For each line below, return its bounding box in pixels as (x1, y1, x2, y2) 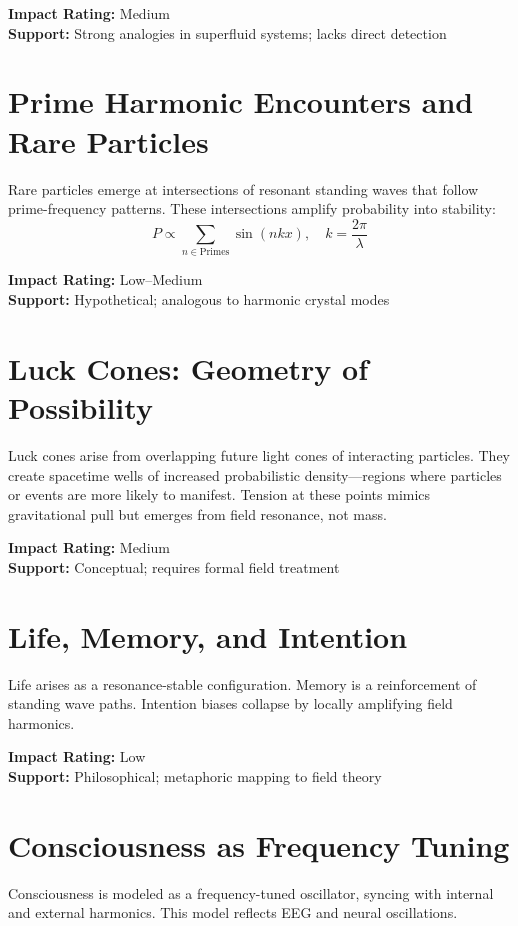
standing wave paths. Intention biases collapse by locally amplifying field (8, 693, 453, 714)
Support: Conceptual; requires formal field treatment (8, 556, 340, 577)
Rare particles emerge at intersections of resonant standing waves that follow (8, 178, 479, 199)
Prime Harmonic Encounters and (8, 81, 474, 122)
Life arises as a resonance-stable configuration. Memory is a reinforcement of (8, 673, 477, 694)
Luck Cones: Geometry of (8, 347, 368, 388)
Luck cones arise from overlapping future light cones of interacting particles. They (8, 444, 511, 465)
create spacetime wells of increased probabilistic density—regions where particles (8, 464, 502, 485)
